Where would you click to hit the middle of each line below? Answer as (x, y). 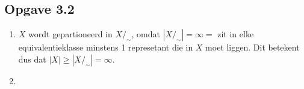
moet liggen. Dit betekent (253, 47)
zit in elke (236, 34)
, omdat (146, 34)
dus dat (32, 59)
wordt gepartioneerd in (70, 34)
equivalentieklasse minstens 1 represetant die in (106, 47)
